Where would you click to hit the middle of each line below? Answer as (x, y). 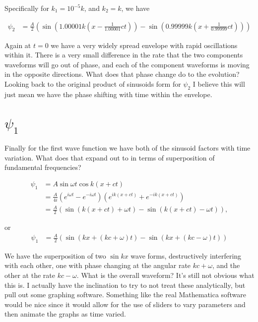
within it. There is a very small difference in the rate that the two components (124, 55)
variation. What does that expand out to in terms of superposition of (110, 157)
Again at (18, 45)
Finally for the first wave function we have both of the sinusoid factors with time (128, 147)
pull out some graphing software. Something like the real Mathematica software (125, 295)
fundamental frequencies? (43, 167)
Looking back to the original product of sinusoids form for (93, 84)
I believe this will (219, 84)
